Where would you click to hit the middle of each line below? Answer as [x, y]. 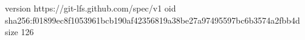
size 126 [19, 32]
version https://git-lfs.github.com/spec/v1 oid [91, 8]
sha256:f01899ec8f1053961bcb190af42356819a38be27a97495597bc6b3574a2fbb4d [152, 20]
